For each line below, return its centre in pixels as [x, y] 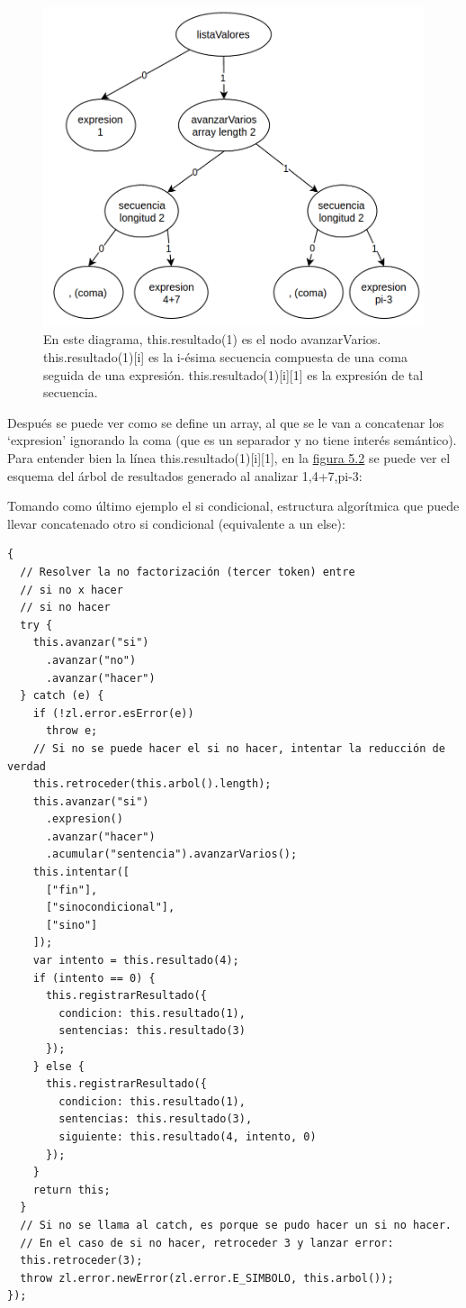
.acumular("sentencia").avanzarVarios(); [171, 854]
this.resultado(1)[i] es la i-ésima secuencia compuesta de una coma [225, 357]
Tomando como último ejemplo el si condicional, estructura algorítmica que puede [233, 506]
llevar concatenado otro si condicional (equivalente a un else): [176, 523]
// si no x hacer [72, 590]
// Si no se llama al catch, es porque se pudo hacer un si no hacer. [236, 1225]
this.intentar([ [81, 872]
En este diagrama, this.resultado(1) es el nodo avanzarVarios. [212, 339]
